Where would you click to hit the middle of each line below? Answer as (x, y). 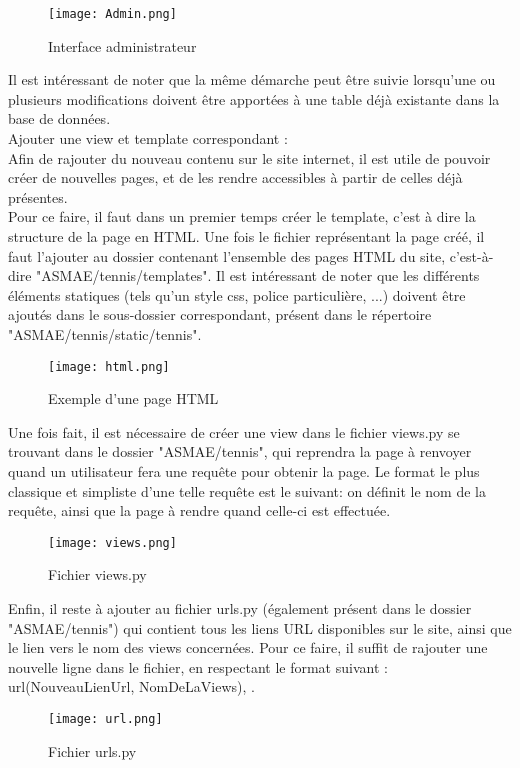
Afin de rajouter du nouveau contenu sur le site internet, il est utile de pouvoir (249, 157)
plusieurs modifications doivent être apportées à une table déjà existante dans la (254, 98)
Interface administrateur (122, 45)
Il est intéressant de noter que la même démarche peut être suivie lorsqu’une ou (252, 79)
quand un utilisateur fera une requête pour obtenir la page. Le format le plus (244, 471)
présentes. (38, 196)
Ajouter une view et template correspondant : (148, 138)
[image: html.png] (109, 366)
